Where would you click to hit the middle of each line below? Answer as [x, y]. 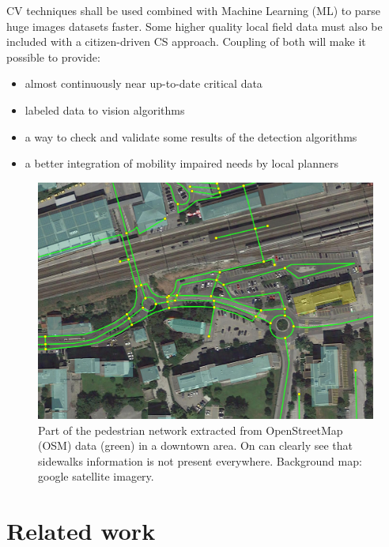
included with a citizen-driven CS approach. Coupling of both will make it [186, 41]
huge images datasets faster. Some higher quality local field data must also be [194, 26]
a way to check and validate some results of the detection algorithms [191, 136]
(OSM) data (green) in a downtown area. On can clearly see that [196, 445]
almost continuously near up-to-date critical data [144, 83]
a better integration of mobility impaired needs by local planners [182, 163]
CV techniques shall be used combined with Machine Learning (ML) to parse [193, 10]
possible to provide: [53, 57]
